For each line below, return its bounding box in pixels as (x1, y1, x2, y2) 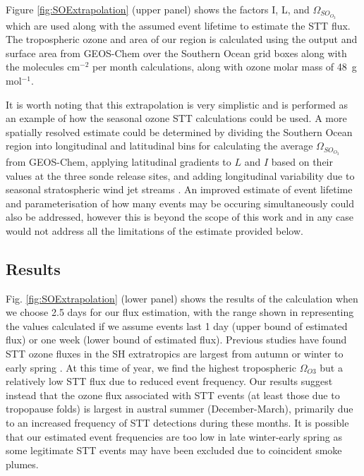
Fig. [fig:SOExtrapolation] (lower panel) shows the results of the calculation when (6, 291, 358, 305)
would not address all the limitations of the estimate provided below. (6, 223, 303, 238)
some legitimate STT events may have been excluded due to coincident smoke (6, 443, 342, 458)
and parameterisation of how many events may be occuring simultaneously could (6, 195, 354, 210)
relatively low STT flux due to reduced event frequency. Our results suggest (6, 374, 333, 389)
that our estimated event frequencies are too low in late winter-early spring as (6, 429, 342, 444)
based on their (271, 154, 333, 169)
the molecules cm (6, 59, 80, 74)
